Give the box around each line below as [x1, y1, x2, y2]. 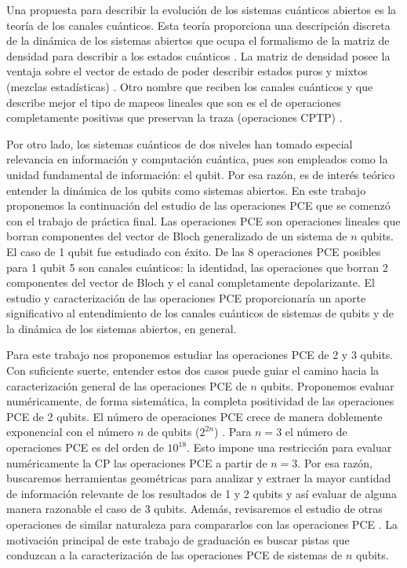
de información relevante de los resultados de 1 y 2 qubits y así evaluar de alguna [6, 485, 397, 501]
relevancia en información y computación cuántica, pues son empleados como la [6, 151, 388, 167]
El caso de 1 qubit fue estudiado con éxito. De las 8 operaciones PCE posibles [6, 243, 381, 259]
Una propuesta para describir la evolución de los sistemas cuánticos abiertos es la [6, 2, 397, 17]
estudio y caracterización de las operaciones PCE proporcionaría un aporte [6, 289, 366, 306]
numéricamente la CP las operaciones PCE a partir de [6, 454, 267, 471]
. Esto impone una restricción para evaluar [187, 439, 392, 456]
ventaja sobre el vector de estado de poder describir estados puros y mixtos [6, 63, 368, 79]
